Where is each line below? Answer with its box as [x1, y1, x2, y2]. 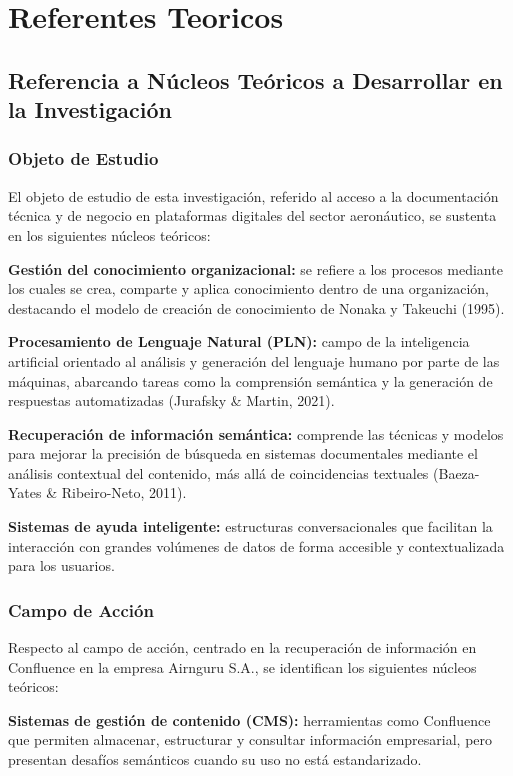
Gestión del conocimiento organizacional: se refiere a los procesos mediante [8, 258, 503, 279]
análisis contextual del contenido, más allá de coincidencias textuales [8, 462, 429, 483]
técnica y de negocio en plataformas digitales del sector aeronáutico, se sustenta [8, 205, 497, 226]
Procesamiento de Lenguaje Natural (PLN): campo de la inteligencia [8, 331, 470, 352]
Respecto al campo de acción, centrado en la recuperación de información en [8, 637, 477, 658]
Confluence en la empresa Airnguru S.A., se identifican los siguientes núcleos [8, 656, 477, 677]
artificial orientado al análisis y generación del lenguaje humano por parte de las [8, 350, 500, 371]
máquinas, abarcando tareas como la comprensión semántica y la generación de [8, 370, 493, 391]
